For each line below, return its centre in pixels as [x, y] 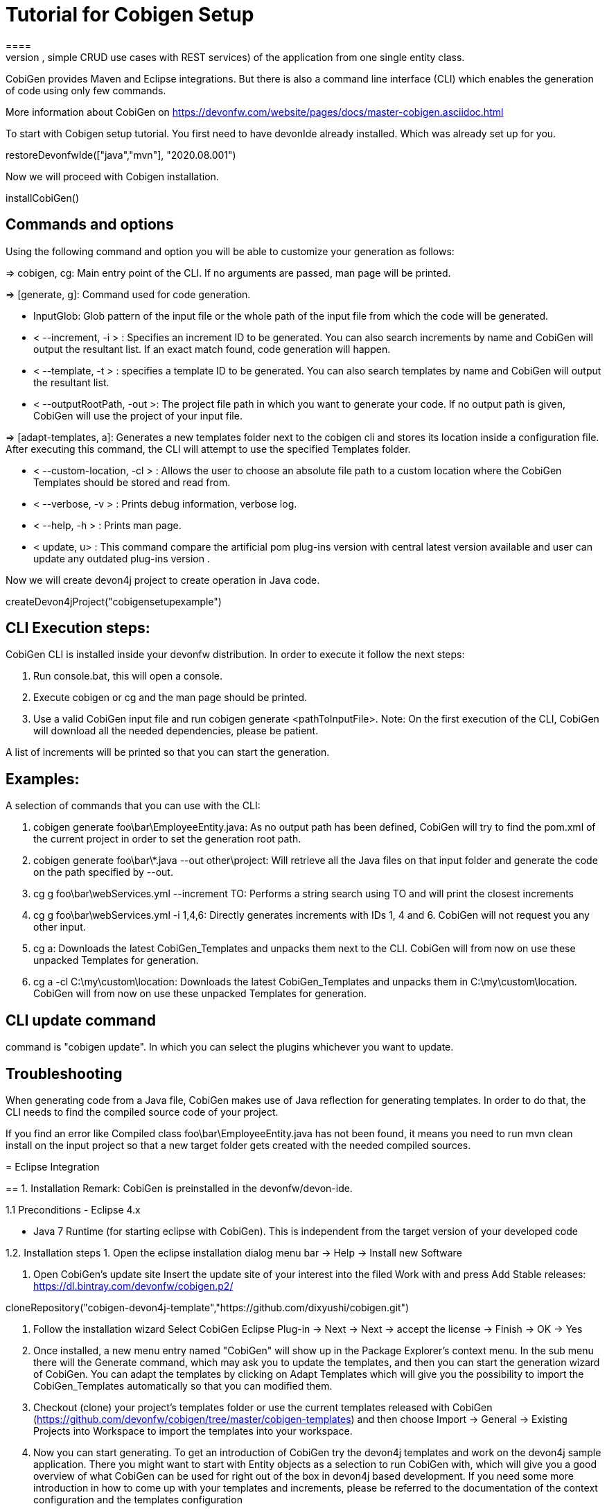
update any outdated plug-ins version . [122, 558]
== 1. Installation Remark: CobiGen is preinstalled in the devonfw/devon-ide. [179, 1188]
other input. [60, 927]
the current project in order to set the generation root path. [167, 839]
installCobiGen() [43, 198]
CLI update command [81, 1020]
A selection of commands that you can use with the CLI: [133, 806]
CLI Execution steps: [78, 628]
